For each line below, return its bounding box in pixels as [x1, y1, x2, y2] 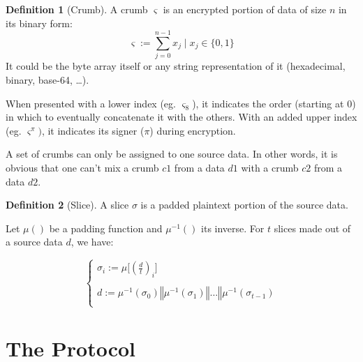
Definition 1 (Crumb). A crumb [6, 2, 148, 16]
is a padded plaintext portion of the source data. [140, 197, 348, 212]
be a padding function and [49, 220, 163, 235]
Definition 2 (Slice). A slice [6, 197, 129, 212]
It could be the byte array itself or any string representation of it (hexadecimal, [6, 59, 346, 73]
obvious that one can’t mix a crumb [6, 160, 159, 175]
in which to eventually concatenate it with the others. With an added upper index [6, 110, 357, 124]
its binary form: [6, 15, 73, 30]
